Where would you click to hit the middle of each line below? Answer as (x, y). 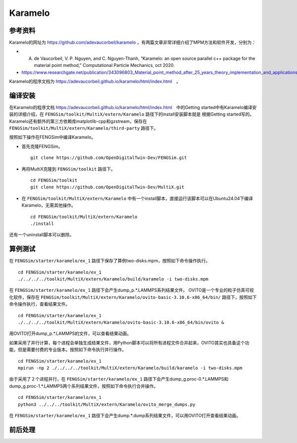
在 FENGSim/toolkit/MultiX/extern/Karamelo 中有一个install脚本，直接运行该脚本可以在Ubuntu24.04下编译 (137, 198)
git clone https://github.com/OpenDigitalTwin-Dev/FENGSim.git (109, 158)
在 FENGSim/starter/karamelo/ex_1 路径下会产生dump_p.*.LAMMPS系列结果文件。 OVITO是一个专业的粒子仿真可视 (132, 290)
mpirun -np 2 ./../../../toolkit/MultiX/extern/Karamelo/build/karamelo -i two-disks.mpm (130, 368)
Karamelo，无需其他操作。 (49, 205)
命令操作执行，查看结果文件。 (40, 304)
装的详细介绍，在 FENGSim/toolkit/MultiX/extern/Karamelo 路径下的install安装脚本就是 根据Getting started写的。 (132, 114)
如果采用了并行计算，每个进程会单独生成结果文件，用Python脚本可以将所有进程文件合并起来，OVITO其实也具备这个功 (129, 342)
